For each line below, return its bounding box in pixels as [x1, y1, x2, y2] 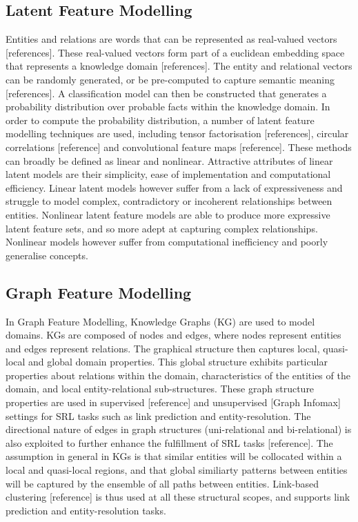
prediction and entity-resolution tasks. [6, 503, 166, 517]
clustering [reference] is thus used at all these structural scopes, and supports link [6, 490, 350, 504]
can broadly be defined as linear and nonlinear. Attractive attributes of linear [6, 153, 333, 168]
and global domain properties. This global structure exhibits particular [28, 354, 328, 369]
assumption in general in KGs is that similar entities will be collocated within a [6, 449, 342, 463]
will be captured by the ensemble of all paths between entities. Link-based [6, 476, 319, 490]
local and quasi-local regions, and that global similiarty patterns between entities [6, 463, 348, 477]
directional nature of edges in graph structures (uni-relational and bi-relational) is [6, 422, 352, 436]
